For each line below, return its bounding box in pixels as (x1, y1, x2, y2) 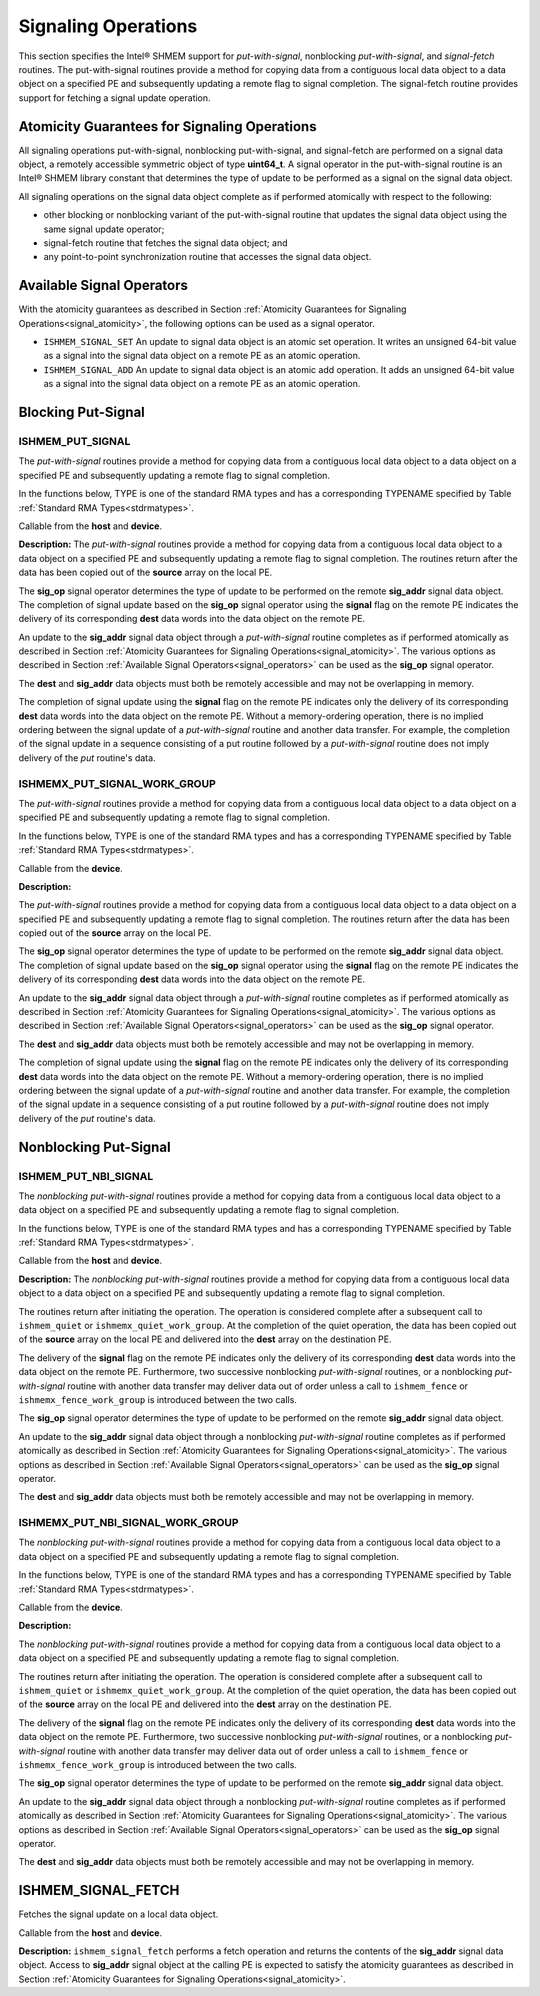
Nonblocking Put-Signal (18, 1138, 171, 1155)
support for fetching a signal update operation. (18, 91, 211, 104)
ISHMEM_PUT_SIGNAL (18, 435, 131, 448)
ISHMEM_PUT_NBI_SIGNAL (18, 1169, 154, 1183)
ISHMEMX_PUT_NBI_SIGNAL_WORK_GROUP (18, 1516, 239, 1530)
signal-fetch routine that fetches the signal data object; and (43, 236, 288, 249)
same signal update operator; (43, 223, 165, 235)
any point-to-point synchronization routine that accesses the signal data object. (43, 251, 372, 263)
